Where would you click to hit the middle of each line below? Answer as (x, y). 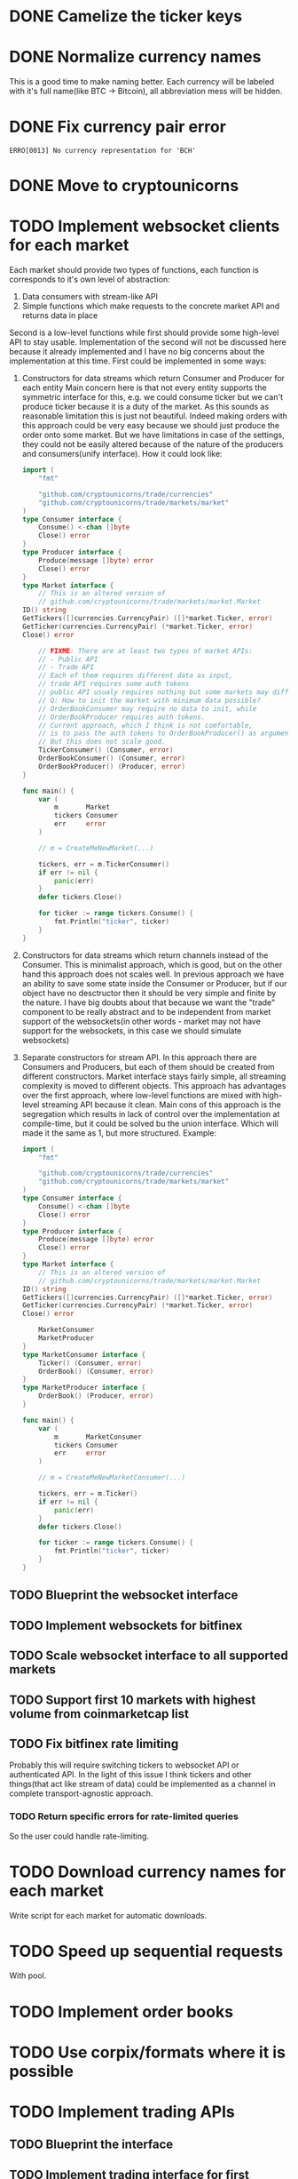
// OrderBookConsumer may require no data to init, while (148, 708)
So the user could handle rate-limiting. (79, 1836)
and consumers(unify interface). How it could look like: (122, 454)
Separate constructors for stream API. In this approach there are (139, 1057)
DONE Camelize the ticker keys (125, 16)
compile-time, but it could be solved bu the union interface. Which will (150, 1123)
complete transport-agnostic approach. (81, 1793)
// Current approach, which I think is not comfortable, (146, 725)
